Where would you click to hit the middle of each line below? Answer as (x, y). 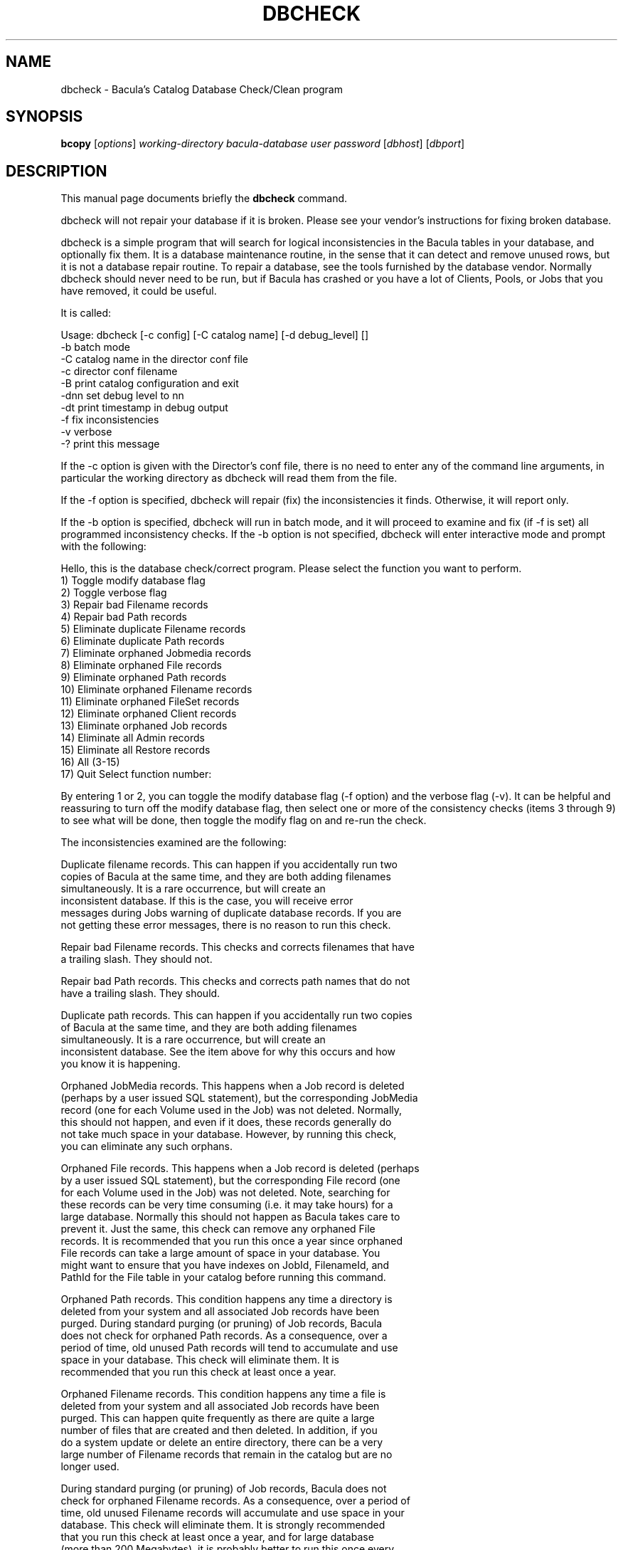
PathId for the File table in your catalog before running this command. (223, 1277)
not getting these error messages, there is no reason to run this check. (226, 925)
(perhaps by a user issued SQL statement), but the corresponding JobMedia (239, 1098)
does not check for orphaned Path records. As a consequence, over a (224, 1336)
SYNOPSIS (44, 117)
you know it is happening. (121, 1064)
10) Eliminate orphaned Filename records (156, 690)
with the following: (103, 547)
